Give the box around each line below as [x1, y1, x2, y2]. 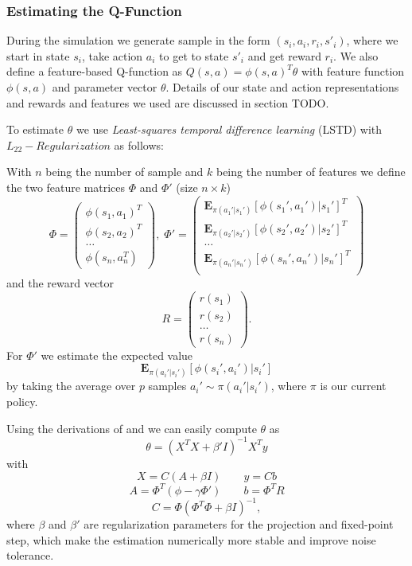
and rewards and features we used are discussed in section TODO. [6, 94, 329, 111]
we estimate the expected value [41, 346, 193, 363]
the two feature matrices [6, 178, 126, 195]
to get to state [159, 47, 229, 64]
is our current [320, 377, 387, 394]
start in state [6, 47, 70, 64]
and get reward [247, 47, 321, 64]
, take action [81, 47, 143, 64]
